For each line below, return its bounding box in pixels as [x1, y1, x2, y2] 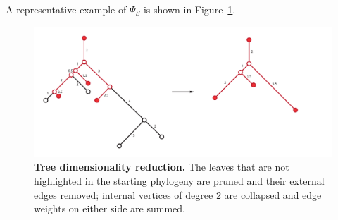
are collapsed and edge [224, 187, 322, 202]
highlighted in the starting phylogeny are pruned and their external [34, 173, 325, 188]
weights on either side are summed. [34, 201, 185, 216]
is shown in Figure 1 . [143, 2, 236, 16]
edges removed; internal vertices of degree [34, 187, 213, 202]
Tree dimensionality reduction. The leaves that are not [34, 159, 289, 174]
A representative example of [6, 2, 127, 16]
